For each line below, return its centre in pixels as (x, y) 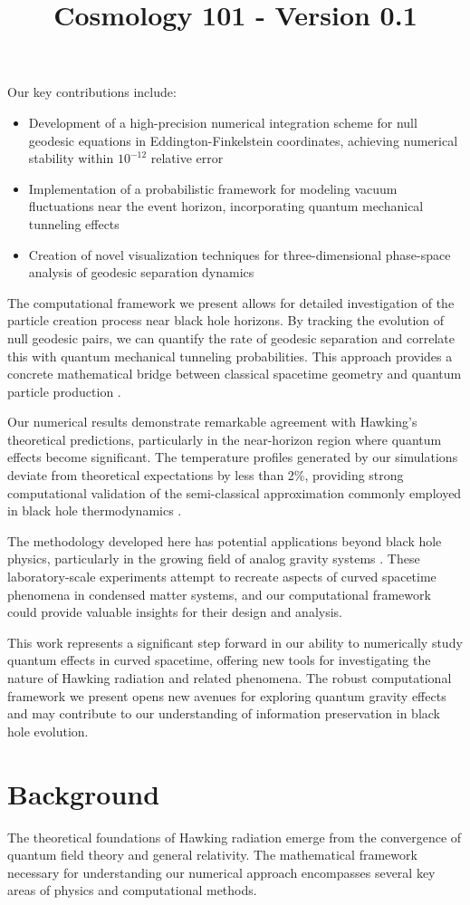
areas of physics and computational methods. (132, 890)
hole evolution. (48, 731)
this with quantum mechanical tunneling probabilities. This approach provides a (230, 356)
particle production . (64, 391)
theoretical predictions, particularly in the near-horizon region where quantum (225, 439)
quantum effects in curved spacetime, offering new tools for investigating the (219, 660)
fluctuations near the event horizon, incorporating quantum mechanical (226, 206)
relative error (187, 158)
